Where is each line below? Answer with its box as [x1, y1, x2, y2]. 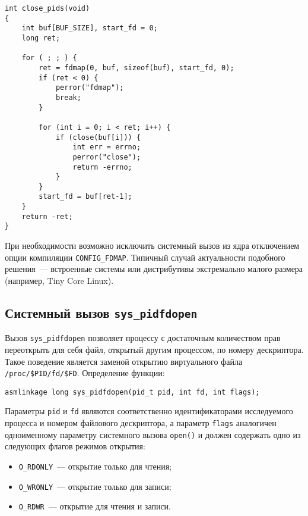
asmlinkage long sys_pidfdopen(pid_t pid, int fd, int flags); [5, 387, 260, 396]
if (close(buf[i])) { [55, 133, 141, 142]
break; [55, 93, 81, 102]
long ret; [21, 33, 61, 42]
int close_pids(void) [5, 4, 90, 12]
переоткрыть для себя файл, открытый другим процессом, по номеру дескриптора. [5, 343, 304, 355]
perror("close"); [72, 152, 141, 161]
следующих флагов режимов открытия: [5, 440, 145, 452]
